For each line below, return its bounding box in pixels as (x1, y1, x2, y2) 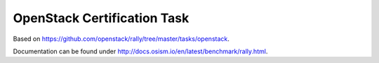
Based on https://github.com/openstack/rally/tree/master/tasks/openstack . (13, 35, 230, 43)
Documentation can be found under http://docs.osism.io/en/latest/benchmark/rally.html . (13, 47, 268, 55)
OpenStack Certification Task (13, 10, 189, 26)
